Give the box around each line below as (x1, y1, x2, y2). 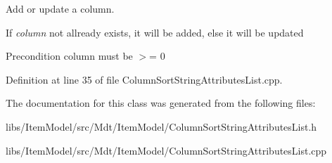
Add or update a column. (6, 1, 115, 15)
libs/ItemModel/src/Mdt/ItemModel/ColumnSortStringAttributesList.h (6, 119, 317, 133)
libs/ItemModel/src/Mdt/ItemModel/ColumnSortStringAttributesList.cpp (6, 143, 327, 157)
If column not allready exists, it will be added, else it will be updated (6, 25, 304, 39)
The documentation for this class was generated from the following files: (6, 96, 316, 110)
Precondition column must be (6, 48, 133, 63)
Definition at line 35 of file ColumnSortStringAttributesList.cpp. (6, 72, 283, 86)
